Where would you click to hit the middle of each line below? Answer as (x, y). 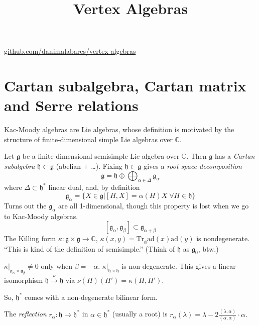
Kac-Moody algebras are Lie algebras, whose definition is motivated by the (119, 129)
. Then (197, 156)
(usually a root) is (140, 314)
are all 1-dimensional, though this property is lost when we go (153, 205)
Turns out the (25, 205)
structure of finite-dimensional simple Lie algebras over (88, 139)
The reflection (25, 314)
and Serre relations (71, 105)
